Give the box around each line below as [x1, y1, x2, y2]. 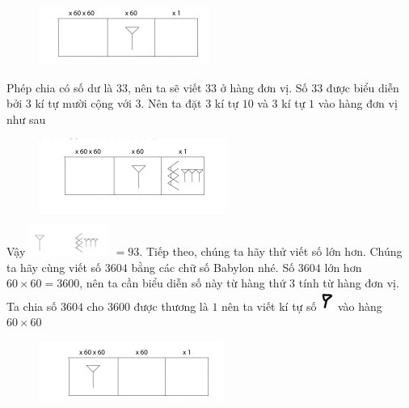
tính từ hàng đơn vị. [298, 274, 399, 291]
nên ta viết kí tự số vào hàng [221, 297, 382, 314]
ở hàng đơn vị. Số [220, 79, 308, 96]
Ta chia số [6, 297, 57, 314]
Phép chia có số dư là [6, 79, 113, 96]
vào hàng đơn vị [318, 95, 398, 112]
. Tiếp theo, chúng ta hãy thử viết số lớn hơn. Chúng [139, 242, 403, 259]
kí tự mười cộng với [35, 95, 132, 112]
